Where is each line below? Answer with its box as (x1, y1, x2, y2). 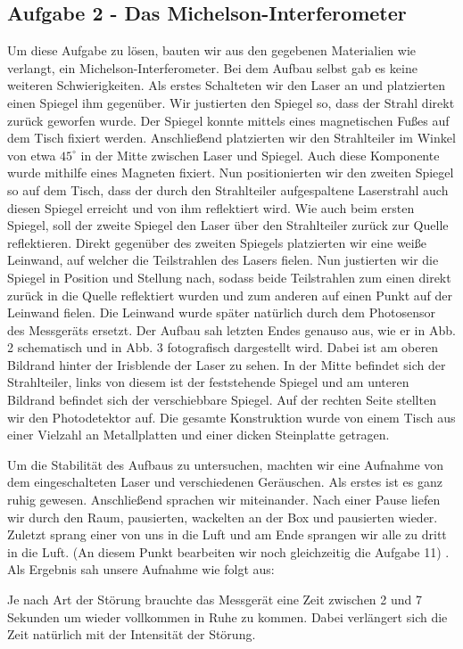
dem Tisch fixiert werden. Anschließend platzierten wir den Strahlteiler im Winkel (7, 128, 456, 147)
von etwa (7, 145, 56, 164)
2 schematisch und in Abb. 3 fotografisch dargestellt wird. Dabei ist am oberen (7, 338, 438, 357)
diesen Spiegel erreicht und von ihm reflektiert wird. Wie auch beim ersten (7, 198, 415, 217)
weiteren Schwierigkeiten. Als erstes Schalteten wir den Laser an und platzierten (7, 76, 446, 94)
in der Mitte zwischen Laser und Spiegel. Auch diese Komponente (80, 145, 440, 164)
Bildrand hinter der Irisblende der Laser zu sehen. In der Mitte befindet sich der (7, 355, 446, 374)
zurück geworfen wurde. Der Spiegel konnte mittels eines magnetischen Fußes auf (7, 111, 450, 129)
